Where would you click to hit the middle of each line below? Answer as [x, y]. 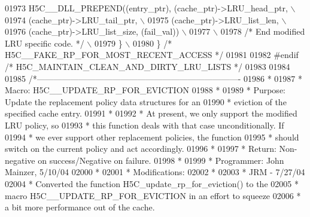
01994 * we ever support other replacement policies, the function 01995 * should [152, 137]
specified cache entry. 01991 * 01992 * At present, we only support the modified [151, 113]
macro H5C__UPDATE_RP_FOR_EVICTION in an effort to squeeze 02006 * [153, 195]
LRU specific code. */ [45, 43]
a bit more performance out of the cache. [80, 207]
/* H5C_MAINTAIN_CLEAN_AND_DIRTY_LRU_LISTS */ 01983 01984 [148, 66]
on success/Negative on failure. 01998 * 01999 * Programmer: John [161, 160]
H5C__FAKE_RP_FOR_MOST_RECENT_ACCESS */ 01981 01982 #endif [152, 55]
